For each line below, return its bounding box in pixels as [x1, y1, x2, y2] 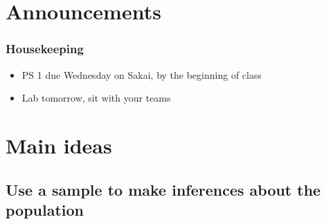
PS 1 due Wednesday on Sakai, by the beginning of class [21, 67, 262, 82]
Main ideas [6, 131, 112, 159]
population [6, 198, 84, 220]
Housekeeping [6, 40, 84, 57]
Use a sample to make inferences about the [6, 178, 321, 200]
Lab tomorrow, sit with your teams [21, 91, 171, 105]
